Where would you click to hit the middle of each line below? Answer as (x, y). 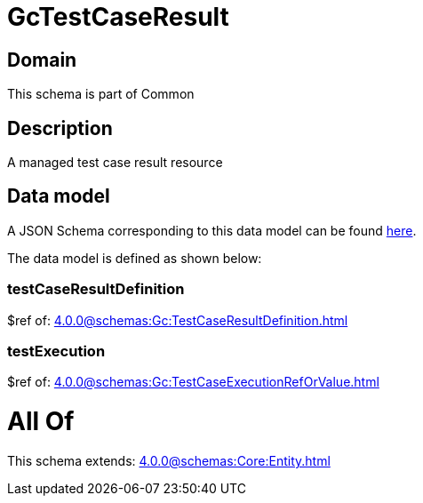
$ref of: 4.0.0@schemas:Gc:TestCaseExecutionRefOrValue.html (193, 382)
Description (60, 128)
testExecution (56, 351)
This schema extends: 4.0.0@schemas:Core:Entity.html (169, 460)
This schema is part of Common (101, 94)
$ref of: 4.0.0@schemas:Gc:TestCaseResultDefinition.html (178, 320)
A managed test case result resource (115, 163)
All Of (41, 422)
